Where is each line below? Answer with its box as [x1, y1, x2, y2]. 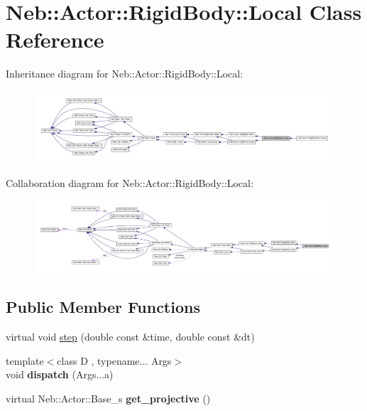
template [6, 353, 44, 368]
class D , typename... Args [57, 353, 172, 368]
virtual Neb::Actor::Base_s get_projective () [6, 391, 211, 406]
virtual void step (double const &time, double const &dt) [6, 329, 255, 344]
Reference [6, 25, 104, 54]
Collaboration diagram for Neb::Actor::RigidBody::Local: [6, 175, 253, 190]
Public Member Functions [6, 296, 200, 318]
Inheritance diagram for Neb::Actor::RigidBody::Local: [6, 66, 243, 81]
